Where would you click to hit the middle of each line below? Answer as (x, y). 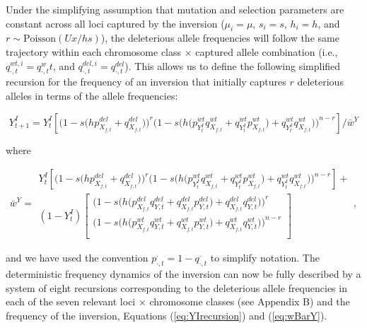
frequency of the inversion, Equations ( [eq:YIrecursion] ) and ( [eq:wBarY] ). (167, 315)
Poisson (40, 39)
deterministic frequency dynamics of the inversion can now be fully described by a (183, 273)
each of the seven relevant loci (71, 301)
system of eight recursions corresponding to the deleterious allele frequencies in (176, 287)
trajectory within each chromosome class (94, 51)
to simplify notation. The (265, 258)
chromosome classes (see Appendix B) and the (250, 301)
